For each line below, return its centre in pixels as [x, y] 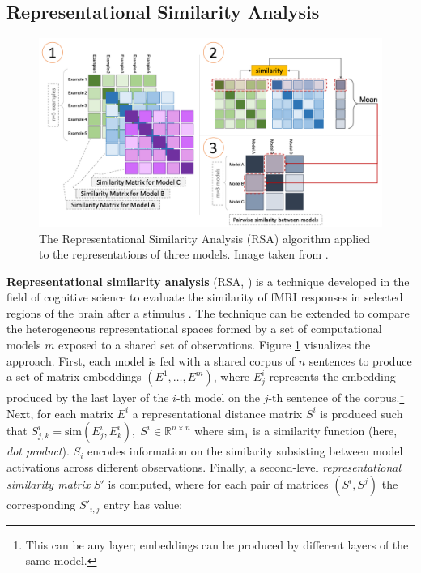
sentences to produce [360, 360]
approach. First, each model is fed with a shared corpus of [151, 360]
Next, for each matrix [60, 413]
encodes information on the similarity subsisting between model [245, 451]
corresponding [41, 505]
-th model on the [218, 397]
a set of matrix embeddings [74, 376]
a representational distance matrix [217, 413]
